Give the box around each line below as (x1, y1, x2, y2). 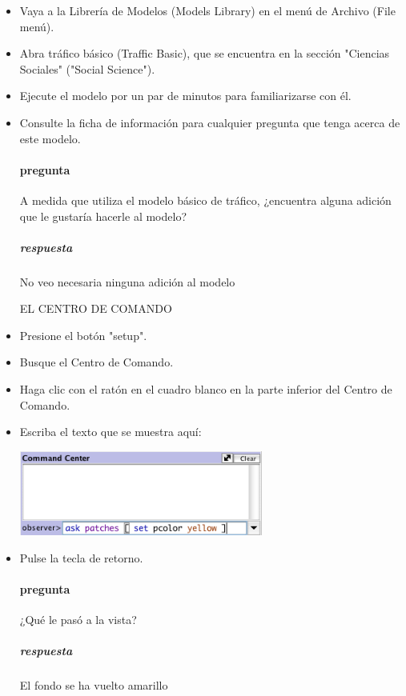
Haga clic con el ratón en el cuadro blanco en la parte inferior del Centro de (19, 381, 392, 398)
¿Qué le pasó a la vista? (19, 611, 137, 628)
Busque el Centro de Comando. (19, 354, 174, 370)
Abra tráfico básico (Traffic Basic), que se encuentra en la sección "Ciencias (19, 45, 390, 62)
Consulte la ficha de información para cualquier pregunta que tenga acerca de (19, 114, 400, 130)
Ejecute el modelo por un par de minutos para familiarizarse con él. (19, 87, 352, 104)
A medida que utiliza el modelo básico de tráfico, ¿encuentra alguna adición (19, 191, 392, 208)
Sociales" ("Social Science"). (19, 60, 155, 77)
